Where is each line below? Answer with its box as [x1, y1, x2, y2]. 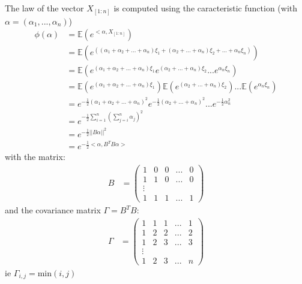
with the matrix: [5, 150, 65, 163]
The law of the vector [5, 2, 84, 14]
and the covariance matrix [5, 204, 101, 216]
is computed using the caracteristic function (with [113, 2, 298, 14]
